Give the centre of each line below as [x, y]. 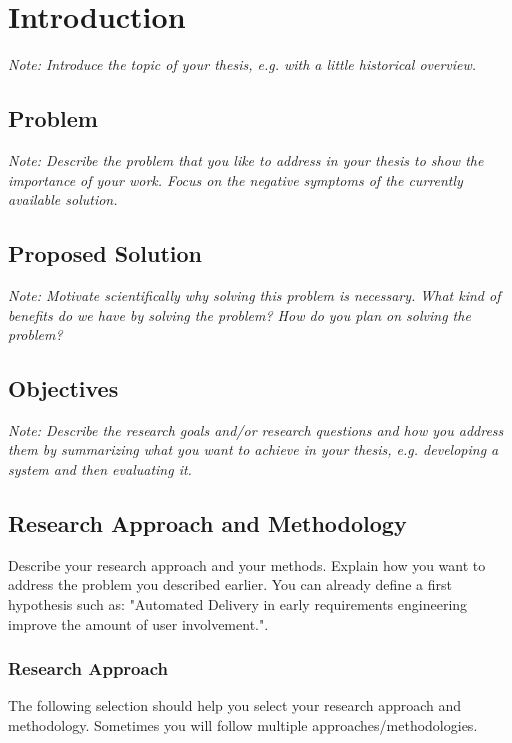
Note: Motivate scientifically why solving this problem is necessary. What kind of [254, 294]
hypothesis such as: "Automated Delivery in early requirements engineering [238, 604]
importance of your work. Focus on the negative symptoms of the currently [235, 179]
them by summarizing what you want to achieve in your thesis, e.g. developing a [253, 449]
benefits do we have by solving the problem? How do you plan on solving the [239, 314]
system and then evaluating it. [100, 469]
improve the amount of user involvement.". [138, 623]
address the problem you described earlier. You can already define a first [230, 584]
